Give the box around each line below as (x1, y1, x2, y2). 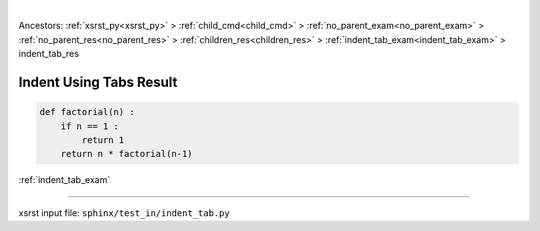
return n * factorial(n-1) (60, 148, 194, 160)
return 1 (81, 134, 125, 145)
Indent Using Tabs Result (18, 73, 178, 90)
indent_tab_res (18, 48, 80, 60)
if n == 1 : (60, 120, 120, 132)
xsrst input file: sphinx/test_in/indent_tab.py (18, 206, 230, 219)
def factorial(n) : (39, 106, 135, 118)
